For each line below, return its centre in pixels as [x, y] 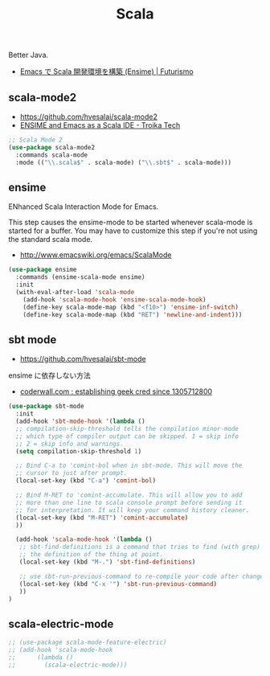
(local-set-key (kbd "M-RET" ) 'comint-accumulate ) [102, 518]
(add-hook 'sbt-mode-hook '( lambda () [81, 421]
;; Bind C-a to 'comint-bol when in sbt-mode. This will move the [129, 466]
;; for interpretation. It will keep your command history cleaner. [133, 510]
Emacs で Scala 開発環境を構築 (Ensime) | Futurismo [107, 72]
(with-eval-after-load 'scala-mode [75, 292]
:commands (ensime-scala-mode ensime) [81, 277]
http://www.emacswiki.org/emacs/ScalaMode [96, 255]
